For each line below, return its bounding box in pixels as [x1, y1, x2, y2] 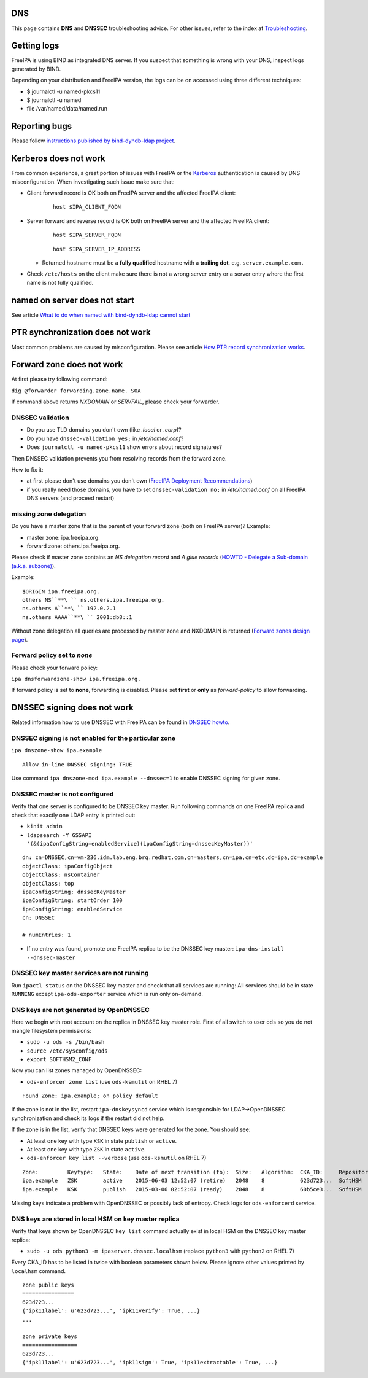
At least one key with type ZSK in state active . [26, 1146, 147, 1153]
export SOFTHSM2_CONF [26, 1056, 92, 1062]
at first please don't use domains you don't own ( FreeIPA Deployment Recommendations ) [26, 477, 253, 485]
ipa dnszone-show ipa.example [11, 747, 102, 754]
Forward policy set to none [11, 651, 93, 660]
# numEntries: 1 [22, 931, 71, 938]
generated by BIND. [11, 65, 61, 72]
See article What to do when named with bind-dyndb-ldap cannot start [11, 311, 191, 319]
